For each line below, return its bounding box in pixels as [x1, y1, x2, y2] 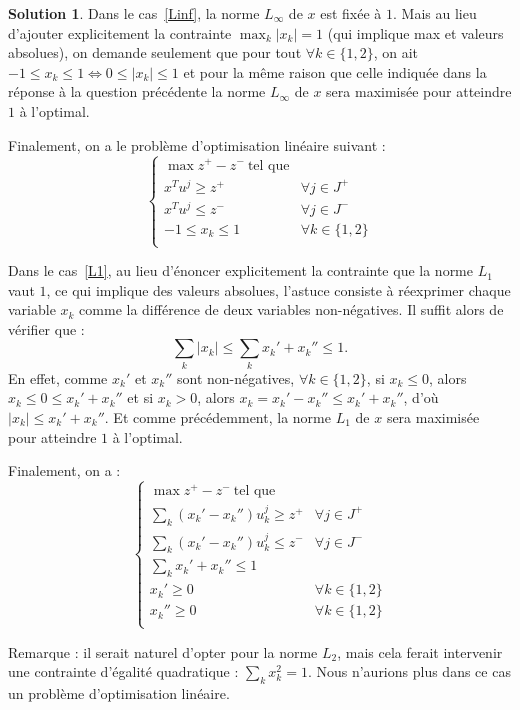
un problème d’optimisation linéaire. [8, 682, 230, 703]
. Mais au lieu [392, 3, 477, 23]
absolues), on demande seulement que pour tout [8, 42, 302, 63]
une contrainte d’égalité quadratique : [8, 661, 239, 682]
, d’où [403, 387, 439, 408]
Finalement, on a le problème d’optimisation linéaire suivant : [8, 134, 386, 155]
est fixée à [320, 3, 382, 23]
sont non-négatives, [176, 367, 295, 388]
